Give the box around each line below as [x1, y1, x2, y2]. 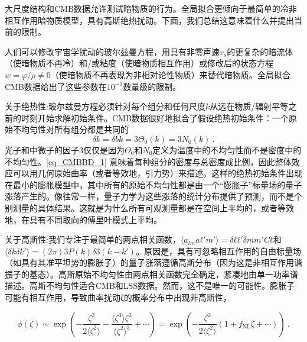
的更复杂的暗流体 [227, 45, 293, 57]
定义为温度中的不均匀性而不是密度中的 [152, 143, 302, 156]
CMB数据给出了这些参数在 [5, 80, 107, 92]
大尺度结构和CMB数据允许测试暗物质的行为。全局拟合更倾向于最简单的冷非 [5, 2, 297, 14]
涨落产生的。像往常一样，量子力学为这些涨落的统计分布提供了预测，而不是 [5, 190, 294, 202]
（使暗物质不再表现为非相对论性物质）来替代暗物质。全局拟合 [50, 68, 290, 80]
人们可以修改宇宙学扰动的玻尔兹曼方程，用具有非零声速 [5, 45, 220, 57]
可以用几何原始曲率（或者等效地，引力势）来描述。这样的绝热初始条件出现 [12, 167, 302, 179]
